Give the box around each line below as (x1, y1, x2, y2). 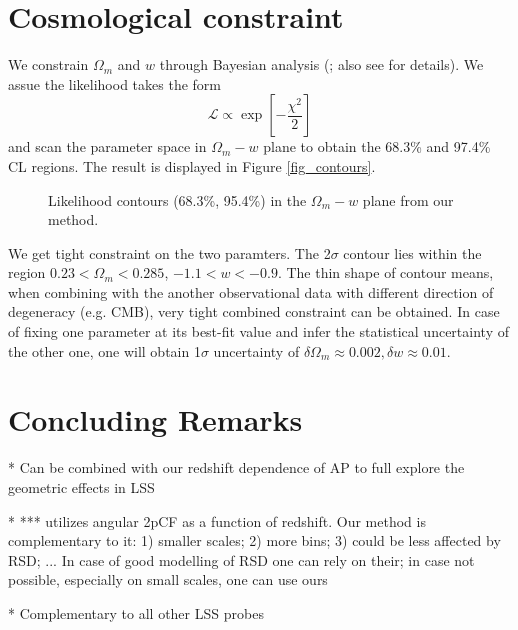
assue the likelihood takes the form (8, 73, 221, 94)
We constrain (8, 54, 89, 75)
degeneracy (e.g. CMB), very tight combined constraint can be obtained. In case (8, 301, 500, 322)
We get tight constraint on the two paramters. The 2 (8, 242, 331, 263)
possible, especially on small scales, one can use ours (8, 569, 328, 590)
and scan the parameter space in (8, 136, 207, 157)
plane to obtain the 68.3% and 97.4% (263, 136, 491, 157)
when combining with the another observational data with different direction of (8, 281, 494, 302)
